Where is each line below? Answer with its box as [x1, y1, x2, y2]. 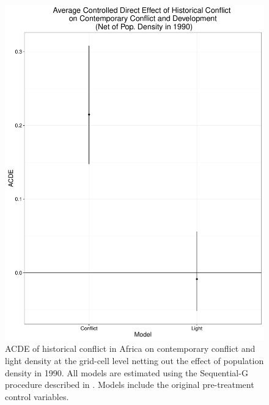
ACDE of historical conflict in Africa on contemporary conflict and [5, 342, 256, 355]
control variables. [5, 390, 69, 403]
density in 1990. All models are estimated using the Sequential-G [5, 366, 248, 379]
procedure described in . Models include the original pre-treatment [5, 378, 254, 391]
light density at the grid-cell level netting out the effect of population [5, 354, 264, 367]
